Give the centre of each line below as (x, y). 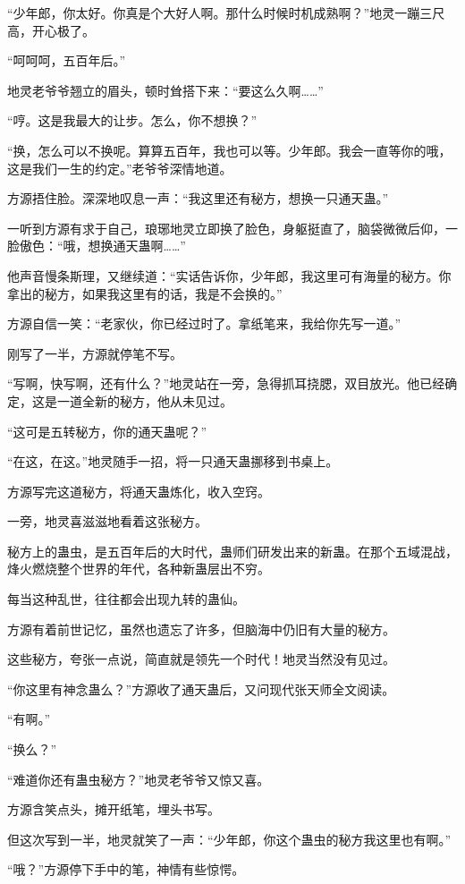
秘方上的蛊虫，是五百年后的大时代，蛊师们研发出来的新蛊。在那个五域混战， (232, 551)
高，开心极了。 (51, 30)
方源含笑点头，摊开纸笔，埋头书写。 (114, 809)
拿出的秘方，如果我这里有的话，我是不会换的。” (145, 293)
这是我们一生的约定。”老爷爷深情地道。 (120, 168)
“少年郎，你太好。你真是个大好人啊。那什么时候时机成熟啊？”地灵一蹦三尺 (226, 13)
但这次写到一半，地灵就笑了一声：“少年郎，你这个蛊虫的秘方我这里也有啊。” (229, 839)
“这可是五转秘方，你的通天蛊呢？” (107, 431)
